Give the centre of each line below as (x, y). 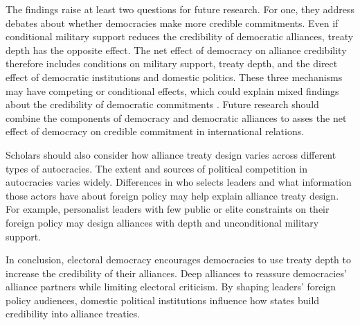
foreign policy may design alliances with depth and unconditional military (162, 222)
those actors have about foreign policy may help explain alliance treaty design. (172, 195)
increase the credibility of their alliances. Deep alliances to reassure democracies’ (176, 273)
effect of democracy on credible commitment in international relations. (155, 131)
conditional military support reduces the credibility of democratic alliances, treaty (180, 36)
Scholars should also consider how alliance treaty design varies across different (171, 154)
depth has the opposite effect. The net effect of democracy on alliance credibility (176, 50)
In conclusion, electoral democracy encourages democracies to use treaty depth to (178, 260)
